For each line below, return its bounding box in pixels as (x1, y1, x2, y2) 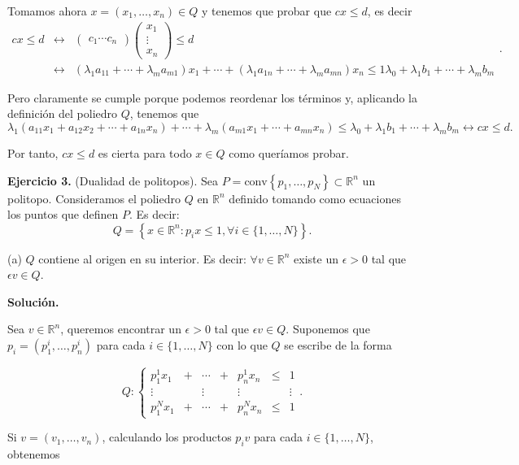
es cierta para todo (98, 144, 192, 161)
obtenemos (7, 445, 60, 463)
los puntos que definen (7, 206, 119, 223)
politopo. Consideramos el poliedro (7, 189, 181, 206)
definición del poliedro (7, 105, 118, 122)
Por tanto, (7, 144, 59, 161)
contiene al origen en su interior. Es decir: (38, 250, 246, 267)
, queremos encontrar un (60, 320, 181, 337)
